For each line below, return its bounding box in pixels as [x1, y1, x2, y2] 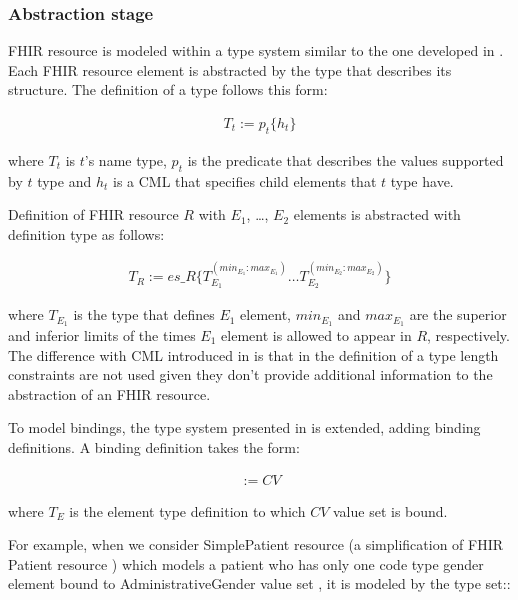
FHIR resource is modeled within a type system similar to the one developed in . [8, 40, 504, 61]
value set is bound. [332, 500, 448, 521]
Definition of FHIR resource [8, 204, 179, 225]
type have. [390, 170, 454, 191]
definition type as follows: [8, 223, 165, 244]
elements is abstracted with [293, 204, 461, 225]
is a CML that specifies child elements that [112, 170, 377, 191]
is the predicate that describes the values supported [187, 149, 504, 170]
